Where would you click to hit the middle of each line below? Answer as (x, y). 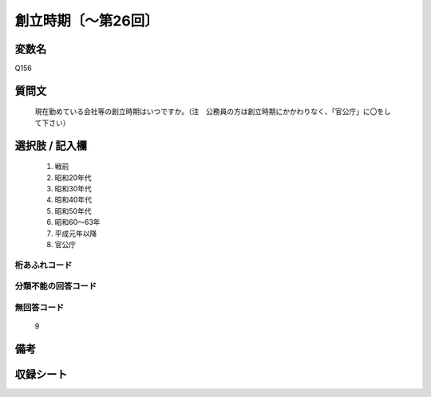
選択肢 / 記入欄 (51, 145)
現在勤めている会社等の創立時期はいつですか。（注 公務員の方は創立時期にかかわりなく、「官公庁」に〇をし (213, 112)
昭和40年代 (73, 200)
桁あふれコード (43, 265)
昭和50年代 (73, 210)
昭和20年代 (73, 177)
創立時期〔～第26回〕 (87, 21)
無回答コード (40, 307)
